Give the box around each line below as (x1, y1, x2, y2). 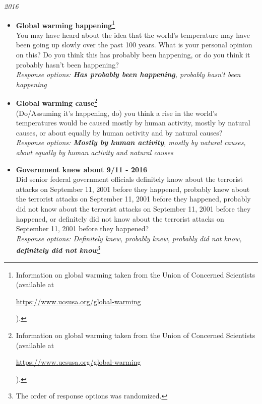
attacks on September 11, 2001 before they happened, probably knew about (16, 183, 250, 194)
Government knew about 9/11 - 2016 (16, 164, 148, 174)
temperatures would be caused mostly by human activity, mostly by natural (16, 117, 250, 128)
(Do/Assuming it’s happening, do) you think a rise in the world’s (16, 107, 218, 118)
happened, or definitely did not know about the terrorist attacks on (16, 213, 224, 224)
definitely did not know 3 (16, 243, 101, 255)
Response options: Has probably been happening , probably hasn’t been (16, 69, 241, 80)
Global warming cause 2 (16, 96, 97, 108)
